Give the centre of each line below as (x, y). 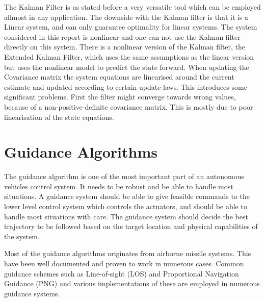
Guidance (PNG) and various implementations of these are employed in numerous (132, 283)
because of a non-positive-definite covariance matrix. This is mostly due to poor (129, 106)
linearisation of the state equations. (59, 117)
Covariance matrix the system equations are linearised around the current (119, 77)
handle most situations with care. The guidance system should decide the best (126, 216)
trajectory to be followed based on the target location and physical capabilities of (131, 226)
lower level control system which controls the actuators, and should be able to (126, 206)
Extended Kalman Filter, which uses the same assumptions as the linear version (129, 56)
